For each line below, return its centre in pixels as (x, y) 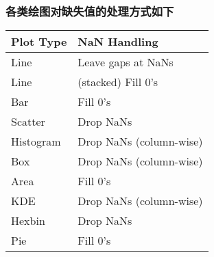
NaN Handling (118, 42)
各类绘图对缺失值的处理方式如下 (90, 11)
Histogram (36, 141)
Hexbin (28, 221)
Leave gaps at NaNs (126, 62)
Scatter (28, 122)
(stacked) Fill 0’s (118, 82)
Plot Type (39, 42)
